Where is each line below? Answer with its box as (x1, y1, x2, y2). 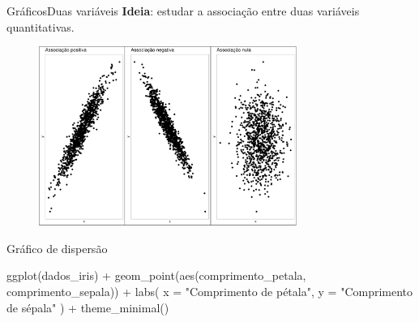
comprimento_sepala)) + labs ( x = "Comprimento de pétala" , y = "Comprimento (6, 283, 413, 300)
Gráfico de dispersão (6, 239, 108, 256)
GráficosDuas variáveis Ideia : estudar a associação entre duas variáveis (6, 2, 360, 19)
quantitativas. (6, 18, 75, 35)
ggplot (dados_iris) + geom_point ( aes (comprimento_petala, (6, 267, 306, 284)
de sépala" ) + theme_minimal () (6, 298, 169, 316)
